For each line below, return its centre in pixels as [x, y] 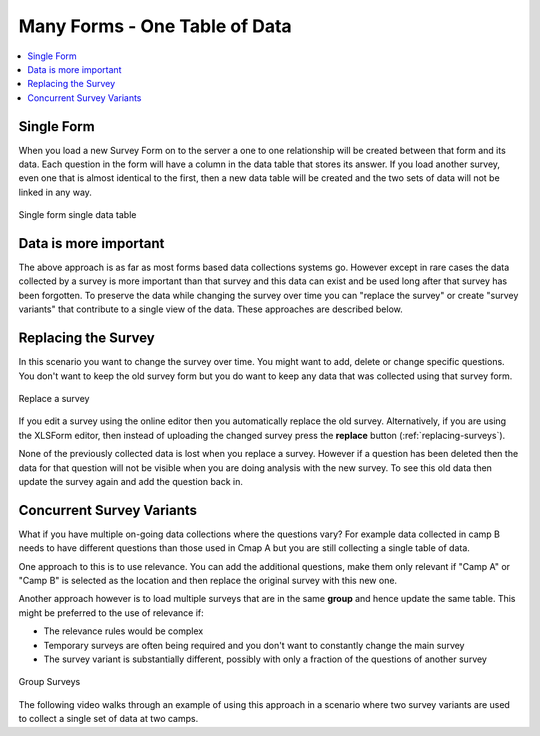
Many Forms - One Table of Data [155, 26]
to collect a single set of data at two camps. [108, 719]
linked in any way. [55, 192]
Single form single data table [77, 215]
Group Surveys [49, 682]
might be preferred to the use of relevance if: [111, 612]
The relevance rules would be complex [123, 631]
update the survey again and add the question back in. [131, 481]
